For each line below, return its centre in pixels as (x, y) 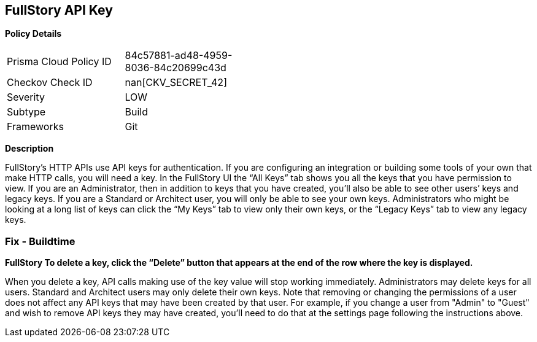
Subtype (26, 112)
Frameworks (35, 127)
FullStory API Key (59, 10)
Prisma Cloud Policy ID (59, 62)
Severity (26, 97)
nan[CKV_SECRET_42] (176, 83)
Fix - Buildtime (40, 241)
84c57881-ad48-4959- (179, 56)
